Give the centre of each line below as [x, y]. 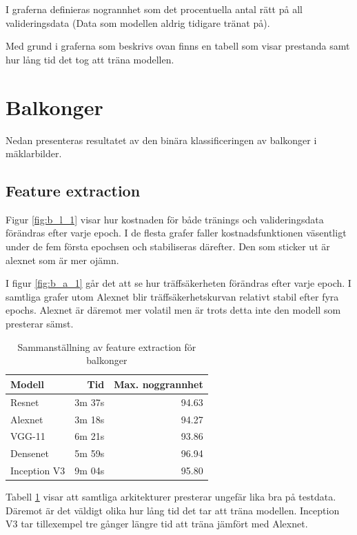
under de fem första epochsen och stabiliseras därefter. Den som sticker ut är [168, 246]
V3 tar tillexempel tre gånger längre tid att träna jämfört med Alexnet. [157, 524]
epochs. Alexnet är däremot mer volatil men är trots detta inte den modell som [173, 310]
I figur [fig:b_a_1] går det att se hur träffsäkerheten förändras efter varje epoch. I [178, 283]
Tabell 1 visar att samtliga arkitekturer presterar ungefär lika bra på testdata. [171, 497]
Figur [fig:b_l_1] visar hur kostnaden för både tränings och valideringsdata [165, 219]
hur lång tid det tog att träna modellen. [90, 59]
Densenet [30, 453]
